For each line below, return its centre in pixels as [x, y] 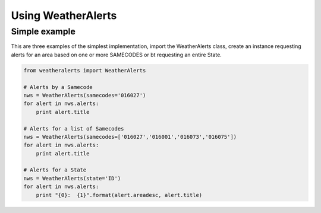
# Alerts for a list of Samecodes [74, 128]
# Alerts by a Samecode [58, 87]
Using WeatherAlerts [64, 15]
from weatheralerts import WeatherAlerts [85, 70]
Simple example [43, 31]
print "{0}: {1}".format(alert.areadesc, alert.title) [119, 195]
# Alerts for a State [55, 170]
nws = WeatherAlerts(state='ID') [72, 178]
